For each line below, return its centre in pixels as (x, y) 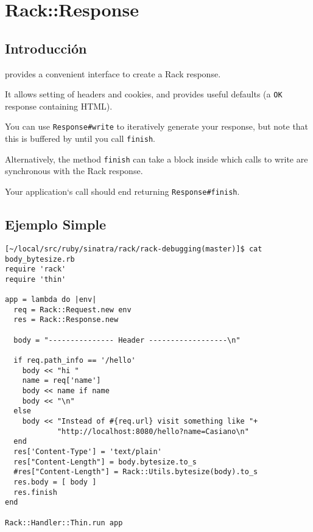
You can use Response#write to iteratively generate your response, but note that (157, 126)
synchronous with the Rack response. (74, 171)
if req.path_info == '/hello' (75, 361)
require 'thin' (36, 279)
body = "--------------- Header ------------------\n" (127, 340)
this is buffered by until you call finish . (80, 138)
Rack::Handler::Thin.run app (64, 523)
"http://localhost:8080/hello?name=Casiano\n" (153, 431)
